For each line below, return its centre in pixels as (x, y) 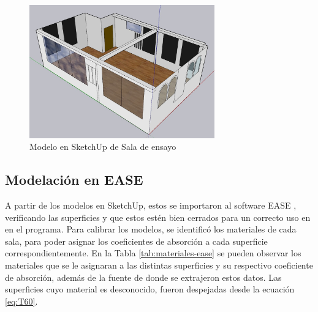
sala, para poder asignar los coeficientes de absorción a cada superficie (136, 241)
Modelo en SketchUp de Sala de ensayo (103, 147)
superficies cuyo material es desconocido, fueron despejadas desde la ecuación (150, 289)
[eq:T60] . (21, 301)
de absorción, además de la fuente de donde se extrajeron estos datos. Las (143, 277)
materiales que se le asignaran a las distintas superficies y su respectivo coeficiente (159, 265)
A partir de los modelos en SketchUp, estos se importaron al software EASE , (151, 205)
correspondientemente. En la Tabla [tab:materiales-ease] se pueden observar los (153, 253)
